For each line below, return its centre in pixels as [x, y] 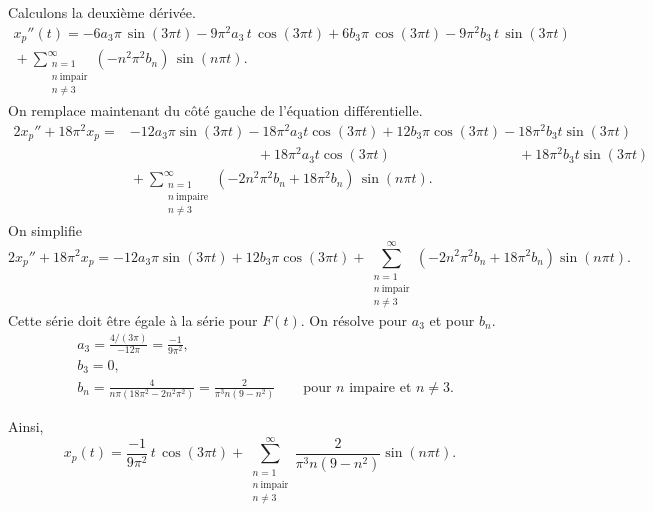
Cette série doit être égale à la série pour [133, 319]
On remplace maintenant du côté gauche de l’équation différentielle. [215, 110]
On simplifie [45, 230]
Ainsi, [26, 426]
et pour [452, 319]
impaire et [380, 387]
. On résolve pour [354, 319]
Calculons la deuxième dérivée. [102, 12]
